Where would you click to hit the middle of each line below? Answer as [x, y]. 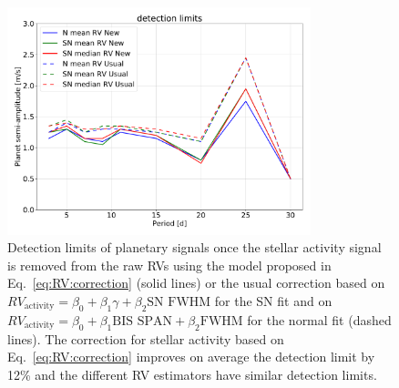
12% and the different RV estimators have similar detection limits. [192, 374]
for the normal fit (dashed [319, 319]
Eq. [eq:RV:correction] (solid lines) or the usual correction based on [196, 283]
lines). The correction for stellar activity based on [146, 338]
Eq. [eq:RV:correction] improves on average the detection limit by [191, 357]
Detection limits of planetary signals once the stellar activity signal [194, 247]
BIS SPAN [143, 321]
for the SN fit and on [273, 300]
